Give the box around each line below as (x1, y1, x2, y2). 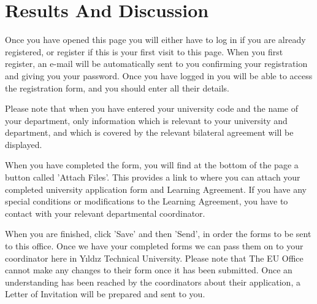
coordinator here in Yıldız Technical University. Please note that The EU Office (5, 251, 304, 264)
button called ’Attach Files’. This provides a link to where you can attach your (5, 171, 300, 184)
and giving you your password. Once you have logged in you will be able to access (5, 69, 313, 82)
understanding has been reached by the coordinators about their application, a (5, 275, 300, 288)
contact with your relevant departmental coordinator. (5, 206, 205, 219)
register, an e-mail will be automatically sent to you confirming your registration (5, 57, 308, 70)
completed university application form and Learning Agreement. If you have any (5, 182, 307, 195)
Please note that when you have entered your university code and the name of (5, 102, 299, 115)
